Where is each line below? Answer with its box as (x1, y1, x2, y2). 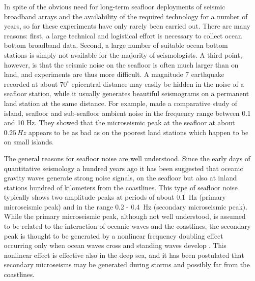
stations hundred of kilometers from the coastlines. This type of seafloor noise (4, 182, 238, 192)
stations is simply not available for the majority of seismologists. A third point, (4, 49, 242, 60)
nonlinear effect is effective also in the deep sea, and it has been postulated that (4, 249, 244, 260)
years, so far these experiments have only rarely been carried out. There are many (4, 21, 251, 31)
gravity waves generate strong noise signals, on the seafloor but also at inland (4, 173, 237, 183)
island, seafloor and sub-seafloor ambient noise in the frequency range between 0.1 (4, 107, 251, 118)
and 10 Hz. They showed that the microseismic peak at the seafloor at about (4, 117, 235, 128)
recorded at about (4, 78, 58, 89)
